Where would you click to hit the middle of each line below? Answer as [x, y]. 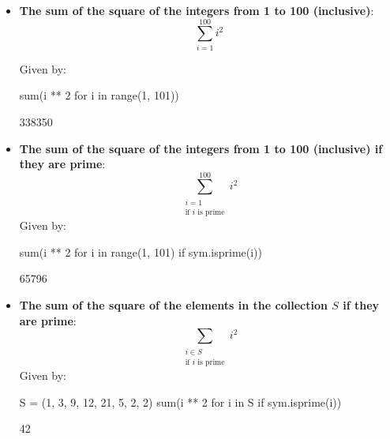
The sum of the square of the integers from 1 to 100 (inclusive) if [201, 148]
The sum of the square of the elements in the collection [173, 305]
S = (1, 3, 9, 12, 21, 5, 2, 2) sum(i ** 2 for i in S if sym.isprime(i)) [180, 401]
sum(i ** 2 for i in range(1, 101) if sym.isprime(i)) [141, 251]
